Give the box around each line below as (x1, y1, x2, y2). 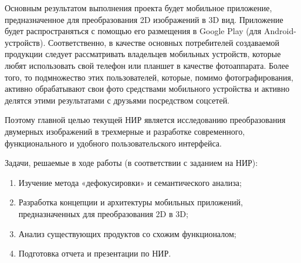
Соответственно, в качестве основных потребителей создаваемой (48, 36, 280, 48)
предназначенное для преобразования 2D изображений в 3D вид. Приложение (5, 13, 283, 25)
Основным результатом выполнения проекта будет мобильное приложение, (5, 2, 272, 14)
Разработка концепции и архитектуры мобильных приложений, (18, 196, 243, 208)
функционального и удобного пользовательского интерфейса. (5, 137, 222, 149)
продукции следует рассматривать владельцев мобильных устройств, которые (5, 48, 281, 60)
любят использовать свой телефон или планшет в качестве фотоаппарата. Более (5, 59, 289, 71)
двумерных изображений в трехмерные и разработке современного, (5, 125, 245, 137)
